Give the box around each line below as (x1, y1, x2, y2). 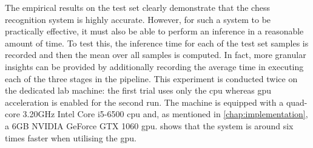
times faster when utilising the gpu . (5, 131, 136, 144)
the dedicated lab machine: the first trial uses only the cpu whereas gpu (5, 84, 272, 97)
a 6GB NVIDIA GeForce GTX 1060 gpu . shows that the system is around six (5, 119, 294, 132)
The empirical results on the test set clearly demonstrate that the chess (5, 1, 270, 13)
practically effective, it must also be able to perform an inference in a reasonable (5, 25, 304, 37)
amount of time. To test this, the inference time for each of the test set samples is (5, 36, 309, 49)
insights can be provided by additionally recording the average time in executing (5, 60, 304, 72)
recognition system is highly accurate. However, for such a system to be (5, 13, 271, 25)
